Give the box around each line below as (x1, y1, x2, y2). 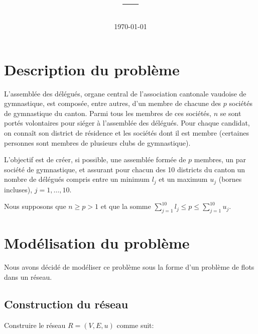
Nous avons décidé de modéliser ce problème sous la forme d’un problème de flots (4, 262, 254, 272)
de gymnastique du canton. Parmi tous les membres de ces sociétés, (4, 107, 211, 118)
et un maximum (159, 174, 208, 184)
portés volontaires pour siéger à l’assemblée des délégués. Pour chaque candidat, (4, 118, 250, 128)
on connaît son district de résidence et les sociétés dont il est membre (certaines (4, 128, 249, 138)
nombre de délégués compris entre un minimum (4, 174, 150, 184)
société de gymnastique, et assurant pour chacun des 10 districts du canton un (4, 164, 245, 174)
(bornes (218, 174, 242, 184)
